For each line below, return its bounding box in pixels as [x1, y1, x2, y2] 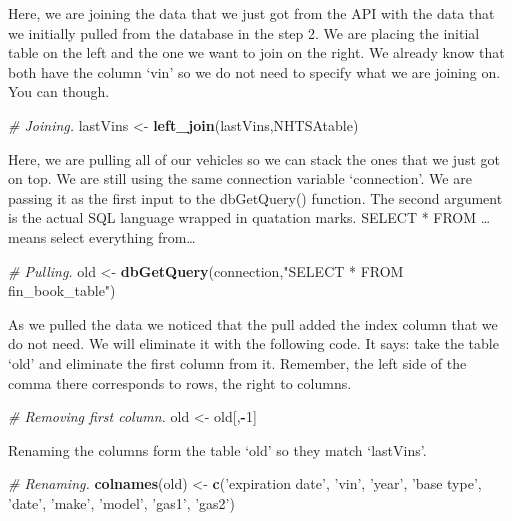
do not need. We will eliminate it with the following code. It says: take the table [8, 333, 499, 354]
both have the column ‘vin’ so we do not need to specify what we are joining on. [8, 61, 501, 82]
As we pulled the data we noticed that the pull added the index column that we [8, 313, 498, 334]
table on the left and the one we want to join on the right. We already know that [8, 42, 505, 63]
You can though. [8, 81, 110, 102]
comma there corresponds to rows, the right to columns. [8, 372, 352, 393]
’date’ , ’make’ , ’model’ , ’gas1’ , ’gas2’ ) [8, 492, 235, 513]
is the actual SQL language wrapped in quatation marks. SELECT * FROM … [8, 207, 491, 228]
